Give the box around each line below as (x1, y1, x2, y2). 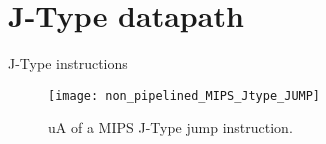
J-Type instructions (8, 53, 128, 74)
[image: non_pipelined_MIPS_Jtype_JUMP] (48, 88, 321, 103)
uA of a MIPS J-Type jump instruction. (48, 117, 293, 138)
